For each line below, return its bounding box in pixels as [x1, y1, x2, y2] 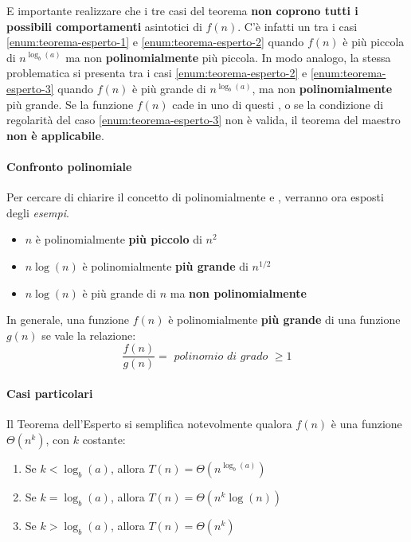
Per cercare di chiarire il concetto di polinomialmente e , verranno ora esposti [6, 189, 384, 205]
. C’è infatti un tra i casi [237, 18, 358, 34]
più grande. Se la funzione [6, 96, 134, 112]
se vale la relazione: [41, 326, 136, 343]
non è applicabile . [6, 127, 104, 143]
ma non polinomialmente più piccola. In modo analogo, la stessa [65, 49, 391, 65]
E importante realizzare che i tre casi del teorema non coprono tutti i [6, 2, 358, 18]
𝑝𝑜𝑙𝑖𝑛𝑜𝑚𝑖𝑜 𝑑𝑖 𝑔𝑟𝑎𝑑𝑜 [174, 350, 268, 362]
